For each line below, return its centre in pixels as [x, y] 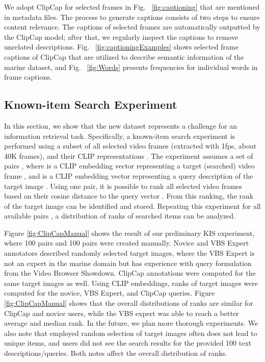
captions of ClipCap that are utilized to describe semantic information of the [124, 56]
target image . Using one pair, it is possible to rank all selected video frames [123, 186]
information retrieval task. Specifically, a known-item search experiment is [120, 136]
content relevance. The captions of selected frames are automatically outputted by [132, 27]
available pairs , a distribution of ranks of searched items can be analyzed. [120, 216]
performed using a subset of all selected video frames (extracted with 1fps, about [130, 146]
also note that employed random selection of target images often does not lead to [131, 333]
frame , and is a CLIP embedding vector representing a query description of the [129, 175]
